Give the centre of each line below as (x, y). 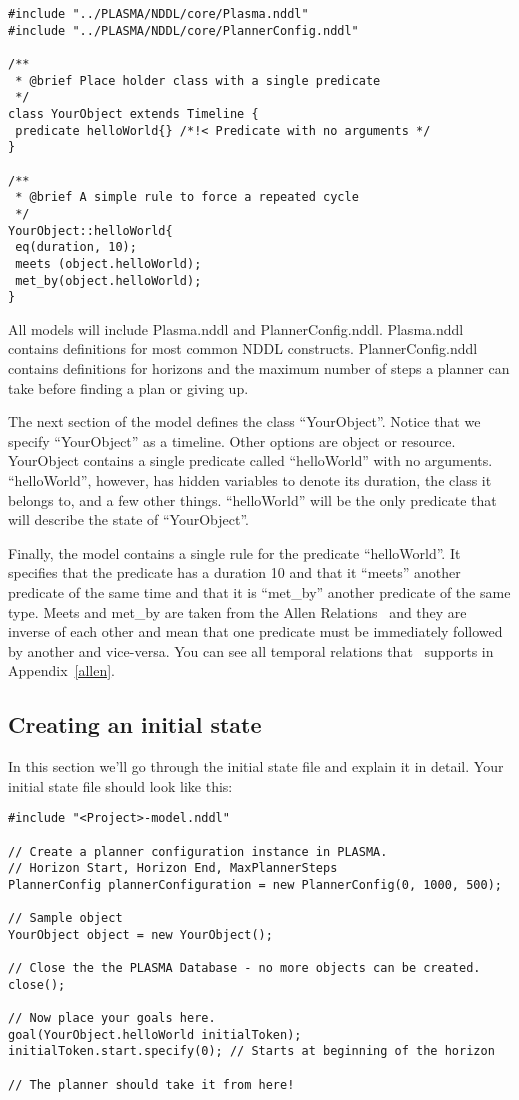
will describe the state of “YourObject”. (128, 519)
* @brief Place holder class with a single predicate (198, 80)
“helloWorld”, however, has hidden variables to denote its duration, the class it (250, 479)
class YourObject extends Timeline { (133, 113)
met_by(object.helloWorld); (108, 280)
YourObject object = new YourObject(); (140, 934)
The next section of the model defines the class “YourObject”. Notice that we (244, 421)
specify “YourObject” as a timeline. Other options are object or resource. (232, 440)
